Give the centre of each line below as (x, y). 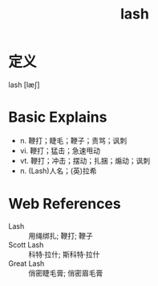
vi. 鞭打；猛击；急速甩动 (60, 151)
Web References (65, 204)
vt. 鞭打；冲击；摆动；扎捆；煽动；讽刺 (85, 160)
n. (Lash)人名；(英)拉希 (58, 171)
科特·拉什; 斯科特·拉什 (64, 254)
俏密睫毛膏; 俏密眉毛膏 (66, 273)
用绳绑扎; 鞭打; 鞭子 (61, 235)
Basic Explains (58, 117)
